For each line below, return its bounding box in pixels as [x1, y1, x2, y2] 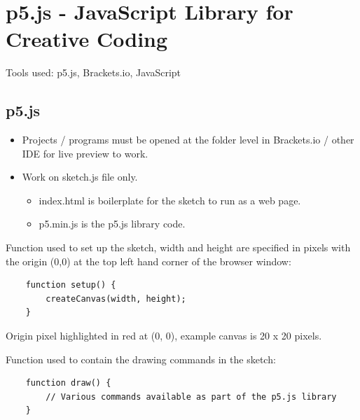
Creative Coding [6, 24, 168, 53]
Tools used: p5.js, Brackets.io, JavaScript [6, 65, 181, 80]
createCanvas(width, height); [46, 293, 186, 304]
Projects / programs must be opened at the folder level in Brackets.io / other [22, 132, 354, 147]
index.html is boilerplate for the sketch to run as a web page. [39, 192, 301, 207]
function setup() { [25, 280, 116, 290]
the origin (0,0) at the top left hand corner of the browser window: [6, 253, 291, 268]
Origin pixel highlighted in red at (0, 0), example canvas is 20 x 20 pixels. [6, 328, 322, 343]
